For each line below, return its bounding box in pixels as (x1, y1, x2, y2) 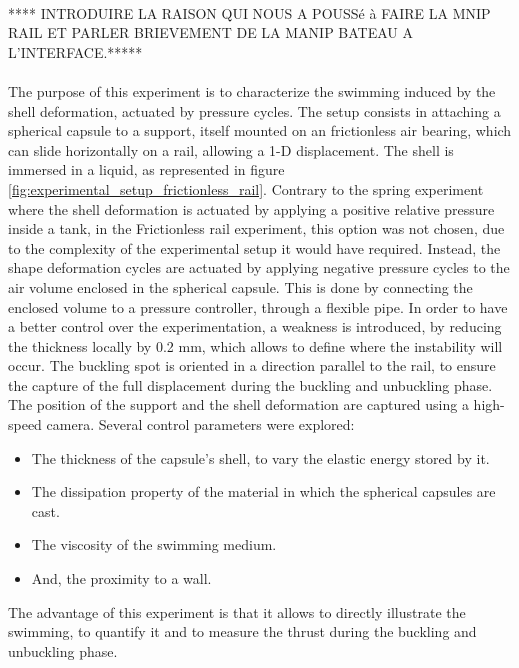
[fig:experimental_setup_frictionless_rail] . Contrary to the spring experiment (8, 178, 484, 199)
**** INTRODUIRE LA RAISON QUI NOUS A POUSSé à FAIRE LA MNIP (8, 2, 491, 23)
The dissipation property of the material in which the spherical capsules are (31, 481, 496, 502)
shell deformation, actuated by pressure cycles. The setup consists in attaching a (8, 100, 501, 121)
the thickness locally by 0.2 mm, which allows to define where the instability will (8, 335, 503, 356)
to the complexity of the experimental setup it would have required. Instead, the (8, 237, 501, 258)
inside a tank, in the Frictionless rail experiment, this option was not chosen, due (8, 218, 505, 239)
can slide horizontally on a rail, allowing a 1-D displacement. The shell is (8, 139, 454, 160)
